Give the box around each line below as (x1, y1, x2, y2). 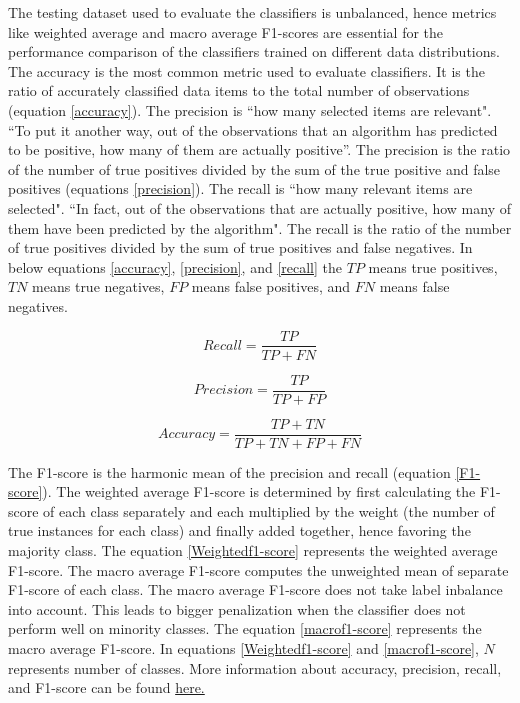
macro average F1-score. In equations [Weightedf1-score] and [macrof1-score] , (8, 638, 479, 659)
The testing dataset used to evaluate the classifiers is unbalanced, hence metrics (8, 2, 497, 22)
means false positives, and (191, 276, 351, 297)
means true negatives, (32, 276, 165, 297)
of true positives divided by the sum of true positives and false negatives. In (8, 237, 473, 258)
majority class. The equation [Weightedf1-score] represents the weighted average (8, 540, 498, 561)
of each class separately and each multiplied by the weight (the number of (43, 500, 495, 521)
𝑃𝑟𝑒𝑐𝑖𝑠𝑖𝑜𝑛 (193, 383, 254, 398)
